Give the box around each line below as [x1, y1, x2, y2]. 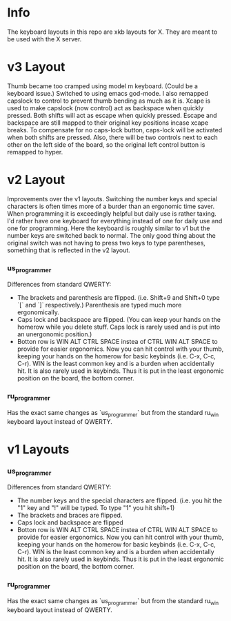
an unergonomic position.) [17, 330, 92, 338]
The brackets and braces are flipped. [17, 511, 123, 520]
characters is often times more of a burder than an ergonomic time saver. [7, 202, 215, 210]
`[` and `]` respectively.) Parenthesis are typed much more [17, 301, 182, 309]
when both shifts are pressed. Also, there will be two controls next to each [7, 133, 219, 141]
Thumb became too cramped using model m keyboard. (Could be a [7, 81, 199, 90]
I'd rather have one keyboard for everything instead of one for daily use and [7, 216, 223, 225]
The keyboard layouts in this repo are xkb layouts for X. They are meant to [7, 28, 218, 36]
